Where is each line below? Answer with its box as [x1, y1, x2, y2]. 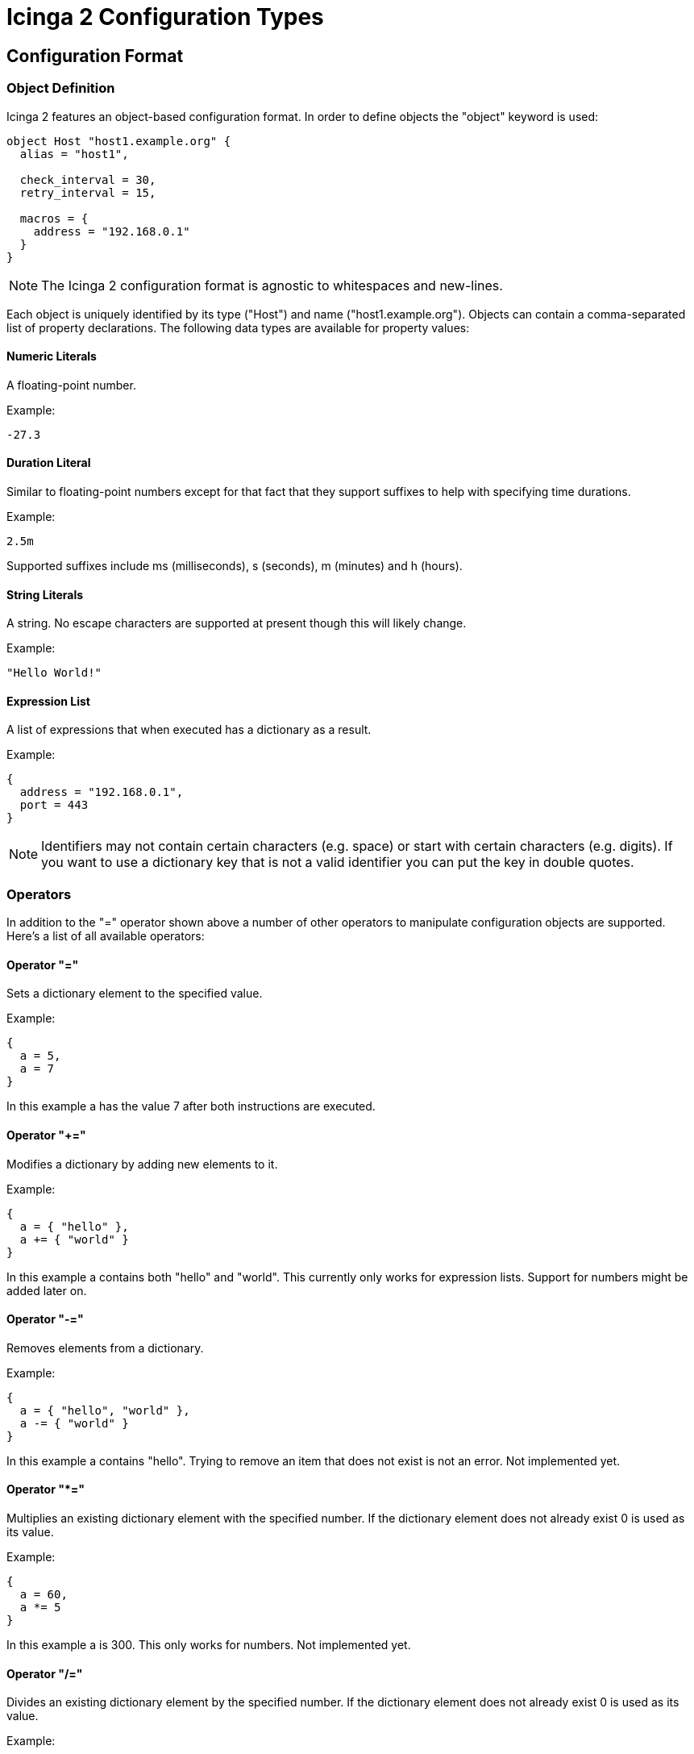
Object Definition [6, 80, 115, 97]
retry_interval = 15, [19, 185, 156, 199]
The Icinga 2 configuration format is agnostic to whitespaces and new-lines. [41, 277, 503, 294]
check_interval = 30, [19, 173, 156, 186]
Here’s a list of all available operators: [6, 929, 205, 944]
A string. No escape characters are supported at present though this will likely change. [6, 616, 467, 631]
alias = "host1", [19, 147, 129, 160]
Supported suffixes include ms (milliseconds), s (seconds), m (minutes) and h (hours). [6, 558, 463, 573]
